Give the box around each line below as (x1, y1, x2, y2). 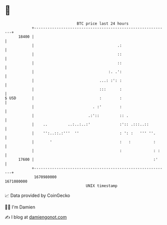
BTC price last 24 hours (76, 21, 129, 26)
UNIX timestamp (86, 183, 118, 188)
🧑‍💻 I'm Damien (5, 204, 36, 210)
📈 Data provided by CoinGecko (5, 192, 70, 198)
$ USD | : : (5, 95, 122, 101)
